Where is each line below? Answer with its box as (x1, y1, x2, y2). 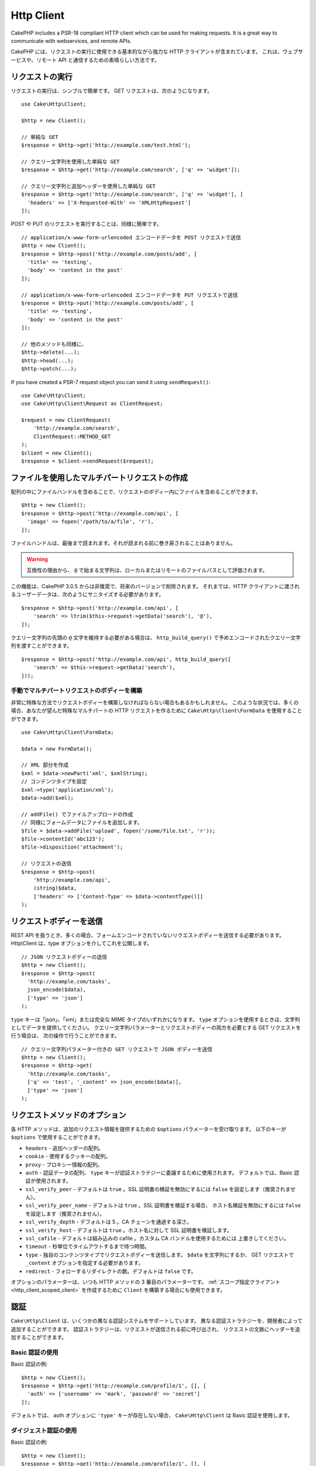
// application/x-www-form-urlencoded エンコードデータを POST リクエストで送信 (21, 234, 241, 240)
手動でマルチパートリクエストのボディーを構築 (11, 687, 143, 695)
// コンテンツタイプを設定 (21, 778, 87, 785)
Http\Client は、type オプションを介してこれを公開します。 (11, 940, 152, 947)
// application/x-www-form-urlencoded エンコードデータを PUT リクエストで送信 (21, 291, 238, 298)
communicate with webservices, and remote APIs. (11, 37, 132, 44)
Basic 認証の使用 (11, 1348, 59, 1356)
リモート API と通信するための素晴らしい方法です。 (36, 56, 160, 63)
